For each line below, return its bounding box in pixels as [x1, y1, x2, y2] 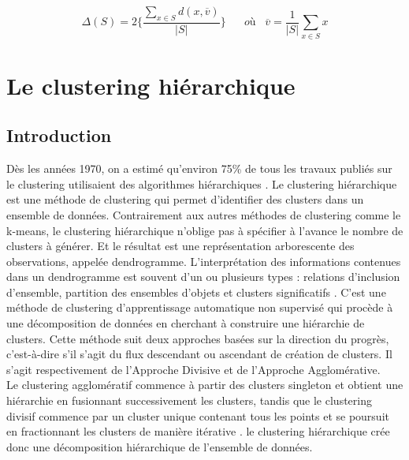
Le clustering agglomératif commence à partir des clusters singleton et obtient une [6, 376, 403, 393]
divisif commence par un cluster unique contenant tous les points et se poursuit [6, 407, 389, 424]
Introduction [6, 123, 112, 148]
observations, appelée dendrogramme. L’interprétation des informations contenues [6, 252, 401, 269]
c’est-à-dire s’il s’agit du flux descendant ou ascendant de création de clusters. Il [6, 346, 392, 362]
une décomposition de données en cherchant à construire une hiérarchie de [6, 315, 365, 331]
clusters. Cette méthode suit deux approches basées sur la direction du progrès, [6, 330, 389, 346]
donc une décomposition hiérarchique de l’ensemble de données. [6, 438, 313, 454]
